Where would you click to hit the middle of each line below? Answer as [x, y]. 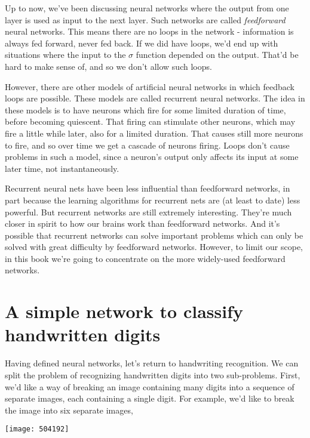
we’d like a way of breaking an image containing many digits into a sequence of [150, 386]
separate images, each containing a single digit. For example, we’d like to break [150, 398]
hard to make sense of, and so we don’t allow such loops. [108, 66]
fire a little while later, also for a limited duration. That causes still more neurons [154, 133]
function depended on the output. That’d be [217, 55]
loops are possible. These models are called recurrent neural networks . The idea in [155, 98]
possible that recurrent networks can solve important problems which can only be [154, 235]
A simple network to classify [124, 311]
